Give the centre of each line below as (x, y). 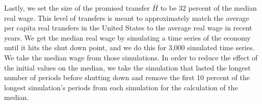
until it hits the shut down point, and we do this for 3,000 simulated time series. (129, 47)
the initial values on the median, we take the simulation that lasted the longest (127, 67)
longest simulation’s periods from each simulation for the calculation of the (121, 87)
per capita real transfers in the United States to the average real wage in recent (128, 28)
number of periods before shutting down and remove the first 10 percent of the (127, 77)
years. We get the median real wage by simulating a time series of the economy (127, 37)
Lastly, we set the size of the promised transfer (77, 8)
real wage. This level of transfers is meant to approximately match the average (127, 18)
